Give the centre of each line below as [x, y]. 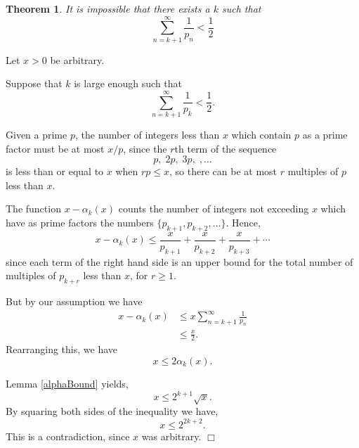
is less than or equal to [55, 171]
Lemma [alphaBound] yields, [67, 383]
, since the [145, 148]
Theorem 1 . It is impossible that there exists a [108, 8]
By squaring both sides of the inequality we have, [112, 411]
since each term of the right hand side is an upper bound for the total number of [179, 261]
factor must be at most [55, 148]
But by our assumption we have [74, 301]
